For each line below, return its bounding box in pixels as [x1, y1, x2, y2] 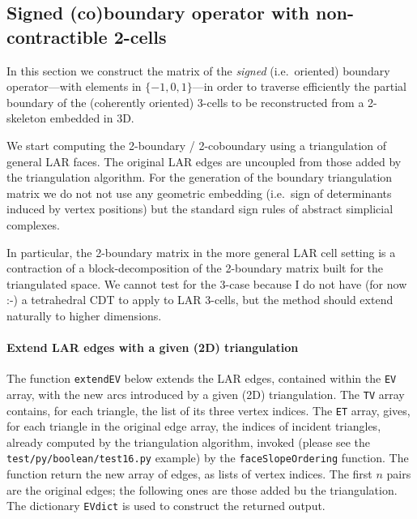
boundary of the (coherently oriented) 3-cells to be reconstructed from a [6, 93, 364, 110]
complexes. [6, 216, 60, 233]
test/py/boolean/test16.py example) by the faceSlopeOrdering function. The [6, 449, 409, 466]
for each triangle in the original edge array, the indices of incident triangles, [6, 418, 381, 435]
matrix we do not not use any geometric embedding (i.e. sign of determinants [6, 184, 392, 201]
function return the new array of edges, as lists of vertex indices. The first [6, 465, 372, 483]
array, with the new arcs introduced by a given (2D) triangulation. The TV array [6, 385, 405, 402]
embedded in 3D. [49, 109, 134, 127]
